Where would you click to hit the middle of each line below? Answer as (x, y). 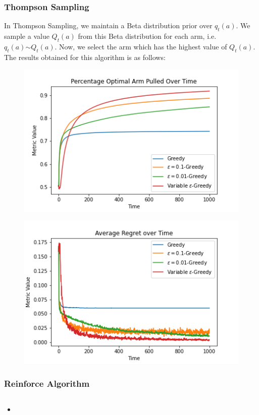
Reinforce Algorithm (47, 383)
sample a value (27, 36)
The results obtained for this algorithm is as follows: (85, 57)
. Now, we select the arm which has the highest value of (141, 46)
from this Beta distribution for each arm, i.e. (147, 36)
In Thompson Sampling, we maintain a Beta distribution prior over (108, 25)
